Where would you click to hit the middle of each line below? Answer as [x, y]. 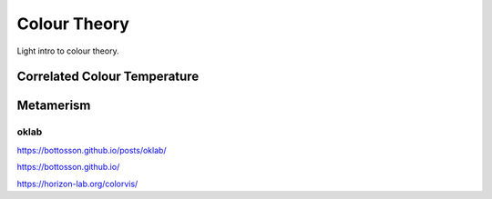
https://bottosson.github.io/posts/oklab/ [92, 150]
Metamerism [54, 106]
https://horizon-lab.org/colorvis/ [77, 184]
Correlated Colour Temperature [108, 77]
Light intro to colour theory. [68, 51]
